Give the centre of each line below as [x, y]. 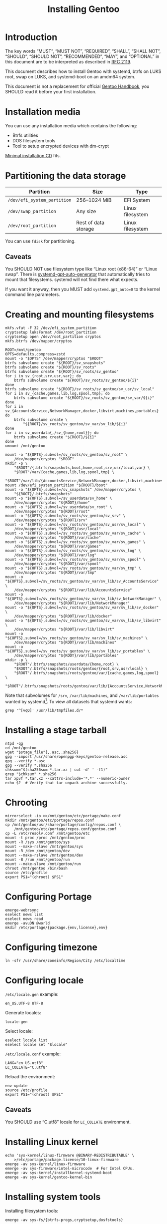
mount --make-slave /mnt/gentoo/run [43, 864]
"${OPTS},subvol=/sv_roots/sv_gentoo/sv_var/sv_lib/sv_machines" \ [77, 638]
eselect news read [24, 919]
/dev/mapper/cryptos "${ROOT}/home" [52, 503]
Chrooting [27, 803]
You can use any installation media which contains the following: [71, 125]
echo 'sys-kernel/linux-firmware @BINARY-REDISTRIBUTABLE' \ [70, 1155]
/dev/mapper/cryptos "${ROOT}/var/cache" [57, 538]
